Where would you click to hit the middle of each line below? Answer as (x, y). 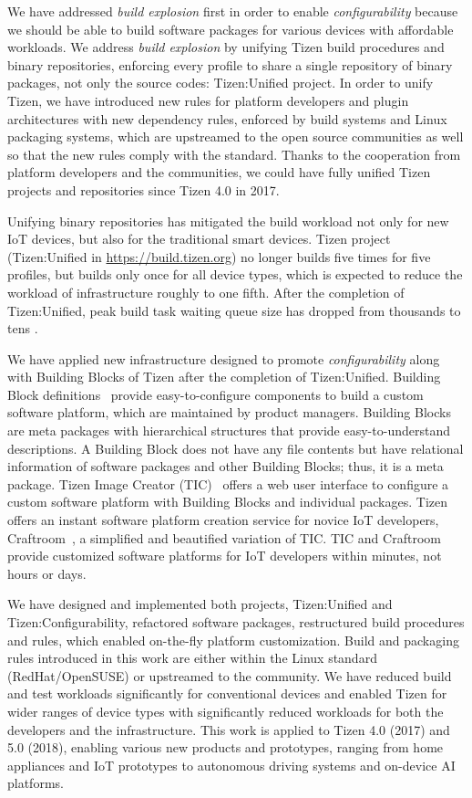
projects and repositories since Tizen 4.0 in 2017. (144, 189)
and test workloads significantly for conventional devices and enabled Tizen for (227, 693)
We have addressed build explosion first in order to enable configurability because (233, 11)
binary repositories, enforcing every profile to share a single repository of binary (230, 64)
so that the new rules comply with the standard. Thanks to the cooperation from (234, 154)
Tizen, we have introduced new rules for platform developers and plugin (208, 100)
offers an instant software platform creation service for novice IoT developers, (223, 520)
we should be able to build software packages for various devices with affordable (231, 29)
